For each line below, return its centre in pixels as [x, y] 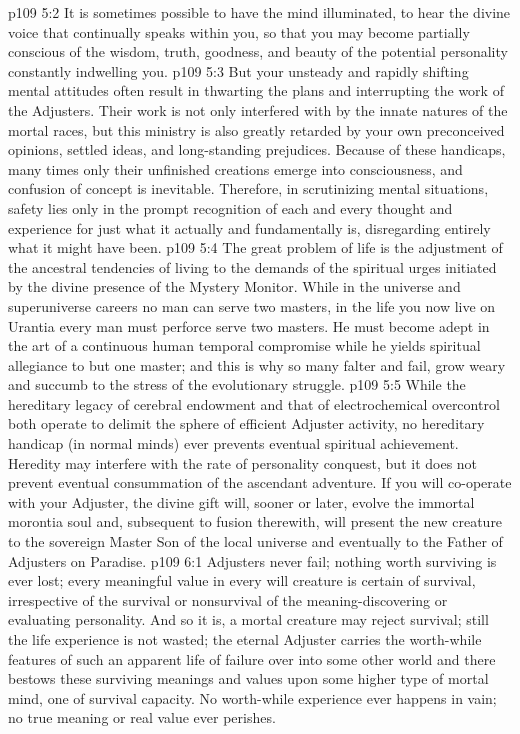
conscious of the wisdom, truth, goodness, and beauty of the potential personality [258, 51]
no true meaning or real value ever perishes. [142, 717]
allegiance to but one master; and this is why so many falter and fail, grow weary [257, 364]
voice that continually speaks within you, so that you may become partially [239, 31]
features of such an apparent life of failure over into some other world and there [252, 658]
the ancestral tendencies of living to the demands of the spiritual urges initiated [252, 266]
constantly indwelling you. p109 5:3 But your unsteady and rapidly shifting [238, 70]
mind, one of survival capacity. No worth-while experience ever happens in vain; [252, 697]
